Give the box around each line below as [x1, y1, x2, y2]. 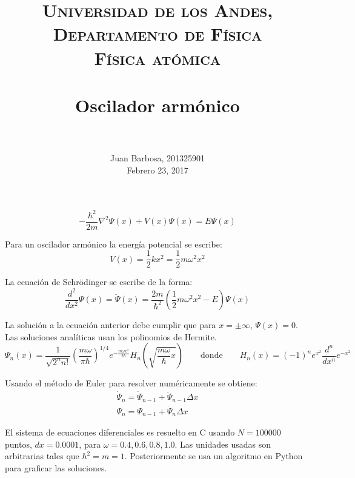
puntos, [5, 437, 32, 450]
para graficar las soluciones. [5, 462, 107, 474]
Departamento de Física [53, 21, 262, 46]
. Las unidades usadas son [174, 437, 271, 450]
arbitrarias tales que [5, 449, 79, 462]
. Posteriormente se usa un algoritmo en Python [124, 449, 303, 462]
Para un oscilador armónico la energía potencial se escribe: [5, 237, 222, 250]
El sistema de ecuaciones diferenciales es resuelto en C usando [5, 426, 235, 439]
